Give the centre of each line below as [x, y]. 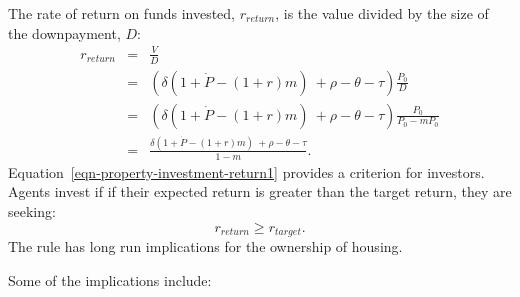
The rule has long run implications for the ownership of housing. [205, 246]
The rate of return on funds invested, [122, 13]
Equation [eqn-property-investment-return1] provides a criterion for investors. [246, 171]
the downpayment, [64, 32]
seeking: [32, 210]
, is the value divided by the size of [382, 13]
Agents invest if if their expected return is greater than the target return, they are [260, 191]
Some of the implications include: [110, 279]
